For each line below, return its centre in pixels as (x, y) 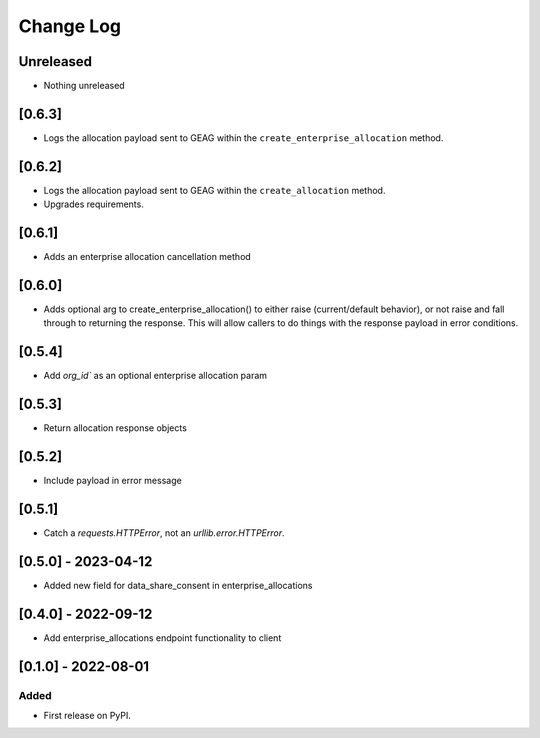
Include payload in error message (112, 481)
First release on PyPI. (87, 716)
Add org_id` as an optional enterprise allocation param (155, 376)
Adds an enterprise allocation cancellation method (147, 257)
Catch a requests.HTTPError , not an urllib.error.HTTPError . (164, 533)
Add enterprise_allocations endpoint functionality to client (162, 637)
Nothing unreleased (84, 86)
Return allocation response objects (115, 428)
